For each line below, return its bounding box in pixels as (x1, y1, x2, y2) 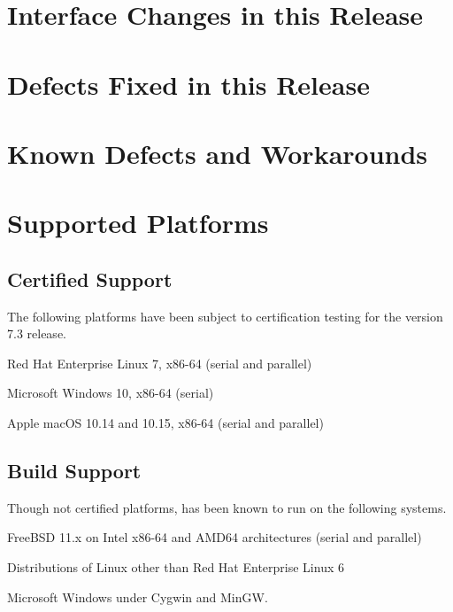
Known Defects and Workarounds (7, 135, 428, 171)
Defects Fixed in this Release (7, 66, 370, 102)
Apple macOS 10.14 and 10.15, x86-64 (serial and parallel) (7, 414, 324, 432)
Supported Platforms (7, 205, 269, 241)
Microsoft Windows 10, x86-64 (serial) (7, 383, 214, 402)
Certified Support (7, 265, 173, 292)
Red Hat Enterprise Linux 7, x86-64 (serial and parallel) (7, 353, 312, 372)
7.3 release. (7, 324, 66, 343)
